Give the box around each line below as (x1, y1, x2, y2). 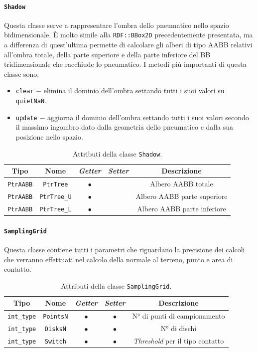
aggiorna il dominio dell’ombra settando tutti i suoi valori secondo (47, 112, 249, 122)
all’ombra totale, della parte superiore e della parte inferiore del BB (4, 49, 211, 59)
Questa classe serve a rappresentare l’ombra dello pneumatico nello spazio (4, 19, 229, 30)
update (15, 114, 37, 122)
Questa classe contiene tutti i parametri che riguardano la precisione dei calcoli (4, 244, 245, 254)
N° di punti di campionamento (132, 311, 225, 321)
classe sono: (4, 68, 39, 79)
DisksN (44, 326, 66, 333)
